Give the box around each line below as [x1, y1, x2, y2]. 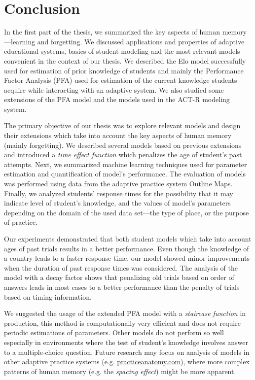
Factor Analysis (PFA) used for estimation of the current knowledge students [4, 75, 237, 85]
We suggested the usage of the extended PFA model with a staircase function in [4, 308, 246, 318]
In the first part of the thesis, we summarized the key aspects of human [4, 27, 220, 37]
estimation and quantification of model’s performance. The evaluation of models [4, 169, 246, 179]
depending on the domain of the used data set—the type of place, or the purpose [4, 207, 249, 217]
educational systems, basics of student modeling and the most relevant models [4, 46, 240, 56]
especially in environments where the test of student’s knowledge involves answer [4, 337, 248, 347]
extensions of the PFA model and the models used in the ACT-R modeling [4, 94, 230, 104]
